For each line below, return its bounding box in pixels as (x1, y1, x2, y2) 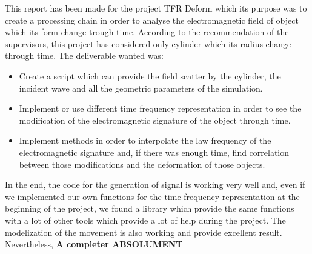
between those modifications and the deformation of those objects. (19, 158, 265, 170)
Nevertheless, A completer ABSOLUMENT (5, 238, 183, 250)
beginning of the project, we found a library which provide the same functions (5, 202, 294, 215)
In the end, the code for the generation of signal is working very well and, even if (5, 178, 305, 191)
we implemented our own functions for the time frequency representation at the (5, 190, 300, 202)
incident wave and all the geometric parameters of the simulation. (19, 81, 263, 94)
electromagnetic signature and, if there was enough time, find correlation (19, 145, 290, 158)
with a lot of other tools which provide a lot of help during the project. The (5, 213, 286, 226)
